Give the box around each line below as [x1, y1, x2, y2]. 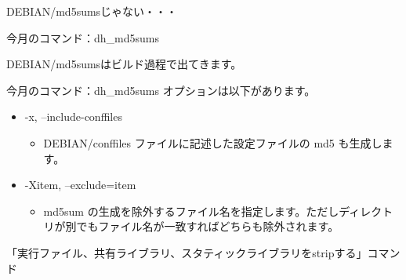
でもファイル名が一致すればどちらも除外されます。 [76, 218, 339, 235]
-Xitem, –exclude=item [24, 176, 136, 193]
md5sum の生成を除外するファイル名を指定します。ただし [43, 202, 339, 219]
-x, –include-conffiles [24, 108, 122, 125]
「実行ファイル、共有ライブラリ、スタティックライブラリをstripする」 [6, 244, 368, 260]
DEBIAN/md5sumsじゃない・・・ [6, 3, 178, 19]
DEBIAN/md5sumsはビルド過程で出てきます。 [6, 56, 242, 72]
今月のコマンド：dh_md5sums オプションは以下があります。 [6, 82, 316, 98]
